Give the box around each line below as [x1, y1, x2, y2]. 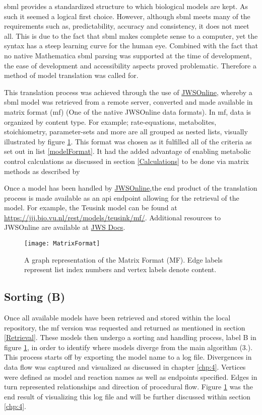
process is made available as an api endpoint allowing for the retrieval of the [4, 192, 239, 203]
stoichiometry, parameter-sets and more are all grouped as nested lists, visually [4, 126, 248, 137]
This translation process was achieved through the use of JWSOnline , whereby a [4, 87, 252, 97]
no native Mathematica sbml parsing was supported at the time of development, [4, 50, 252, 60]
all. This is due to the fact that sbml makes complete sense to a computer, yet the [4, 30, 258, 41]
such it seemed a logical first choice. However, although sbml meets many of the [4, 11, 250, 21]
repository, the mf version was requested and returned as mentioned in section [4, 322, 245, 333]
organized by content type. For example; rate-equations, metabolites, [4, 116, 217, 127]
